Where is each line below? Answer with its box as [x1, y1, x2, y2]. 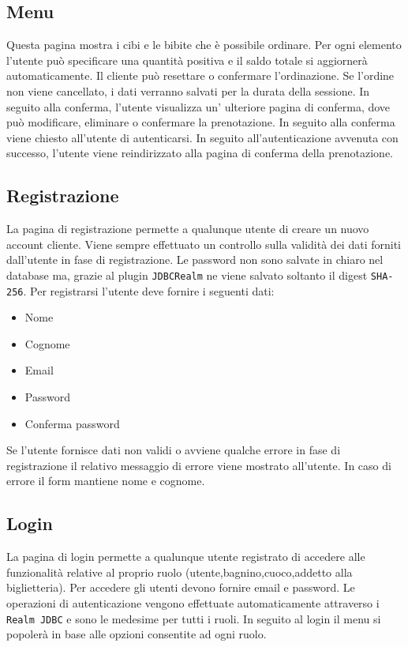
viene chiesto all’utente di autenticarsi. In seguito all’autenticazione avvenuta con [6, 129, 399, 145]
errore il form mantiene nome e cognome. [6, 472, 205, 489]
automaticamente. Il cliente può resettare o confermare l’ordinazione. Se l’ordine [6, 67, 395, 84]
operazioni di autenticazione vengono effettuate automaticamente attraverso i [6, 594, 380, 611]
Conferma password [24, 415, 120, 431]
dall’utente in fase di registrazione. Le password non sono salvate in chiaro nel [6, 251, 384, 268]
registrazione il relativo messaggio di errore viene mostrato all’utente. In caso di [6, 457, 391, 473]
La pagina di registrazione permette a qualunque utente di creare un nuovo [6, 220, 369, 237]
